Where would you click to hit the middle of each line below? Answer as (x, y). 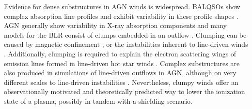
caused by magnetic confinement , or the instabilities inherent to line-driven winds (126, 44)
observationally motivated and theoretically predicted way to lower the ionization (125, 91)
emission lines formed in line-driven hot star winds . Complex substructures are (122, 63)
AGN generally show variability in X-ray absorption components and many (115, 25)
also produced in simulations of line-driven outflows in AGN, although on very (120, 73)
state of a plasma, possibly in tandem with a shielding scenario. (98, 101)
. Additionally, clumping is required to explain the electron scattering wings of (120, 53)
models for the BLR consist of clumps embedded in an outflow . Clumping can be (125, 34)
